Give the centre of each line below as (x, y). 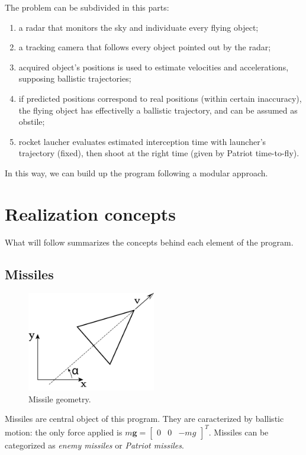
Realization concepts (91, 213)
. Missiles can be (239, 432)
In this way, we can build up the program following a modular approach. (136, 172)
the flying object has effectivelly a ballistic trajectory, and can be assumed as (158, 110)
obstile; (32, 122)
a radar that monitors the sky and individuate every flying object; (138, 27)
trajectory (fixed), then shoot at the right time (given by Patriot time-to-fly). (159, 153)
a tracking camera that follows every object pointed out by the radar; (145, 47)
